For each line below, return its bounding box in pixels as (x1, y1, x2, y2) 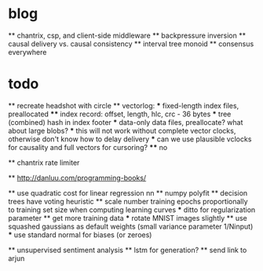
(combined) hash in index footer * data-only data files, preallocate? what (8, 117, 243, 126)
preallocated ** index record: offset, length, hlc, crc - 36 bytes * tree (8, 109, 232, 119)
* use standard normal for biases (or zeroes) (8, 229, 152, 240)
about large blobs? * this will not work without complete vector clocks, (8, 126, 236, 135)
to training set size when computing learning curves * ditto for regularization (8, 205, 256, 214)
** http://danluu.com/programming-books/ (8, 173, 147, 182)
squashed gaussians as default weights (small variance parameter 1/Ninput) (8, 222, 254, 231)
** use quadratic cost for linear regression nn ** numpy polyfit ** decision (8, 188, 248, 197)
